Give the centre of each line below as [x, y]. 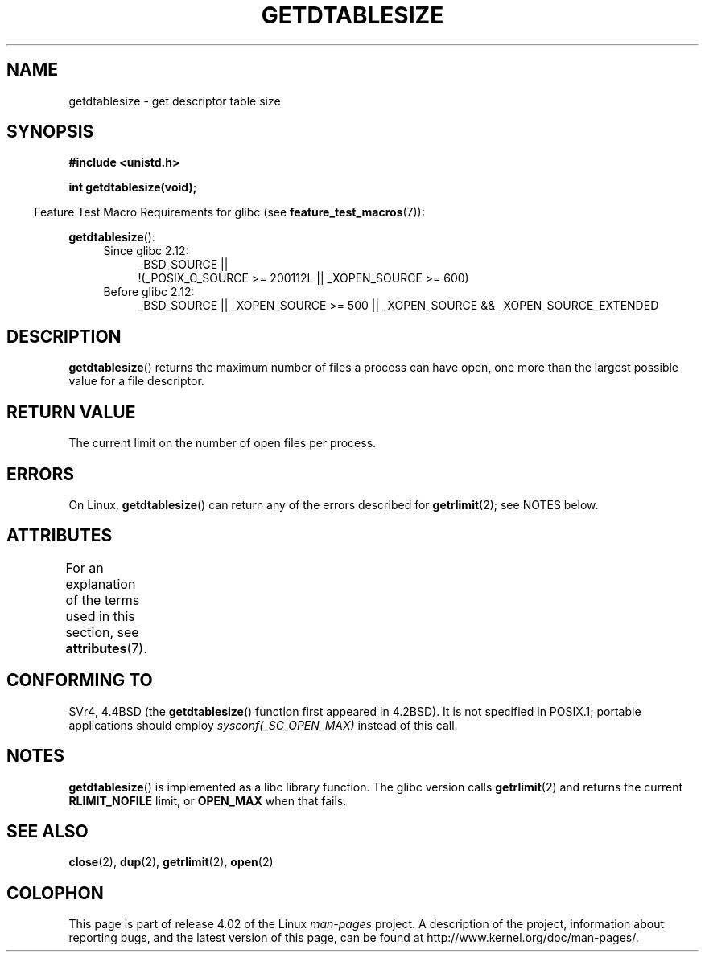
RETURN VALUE [71, 412]
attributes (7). [106, 648]
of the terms [103, 600]
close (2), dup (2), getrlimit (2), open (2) [171, 862]
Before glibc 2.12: [149, 292]
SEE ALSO [47, 831]
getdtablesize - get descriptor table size [175, 101]
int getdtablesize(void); [133, 187]
